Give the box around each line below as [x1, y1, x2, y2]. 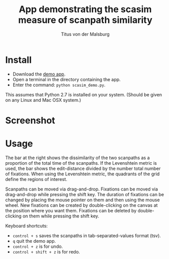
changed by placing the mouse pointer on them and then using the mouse [5, 197, 160, 203]
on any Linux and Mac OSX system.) [5, 97, 81, 103]
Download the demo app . [12, 71, 66, 77]
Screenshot [5, 115, 55, 126]
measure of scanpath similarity [18, 14, 153, 26]
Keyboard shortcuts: [5, 223, 48, 229]
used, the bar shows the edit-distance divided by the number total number [5, 165, 161, 171]
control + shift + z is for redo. [12, 248, 80, 254]
